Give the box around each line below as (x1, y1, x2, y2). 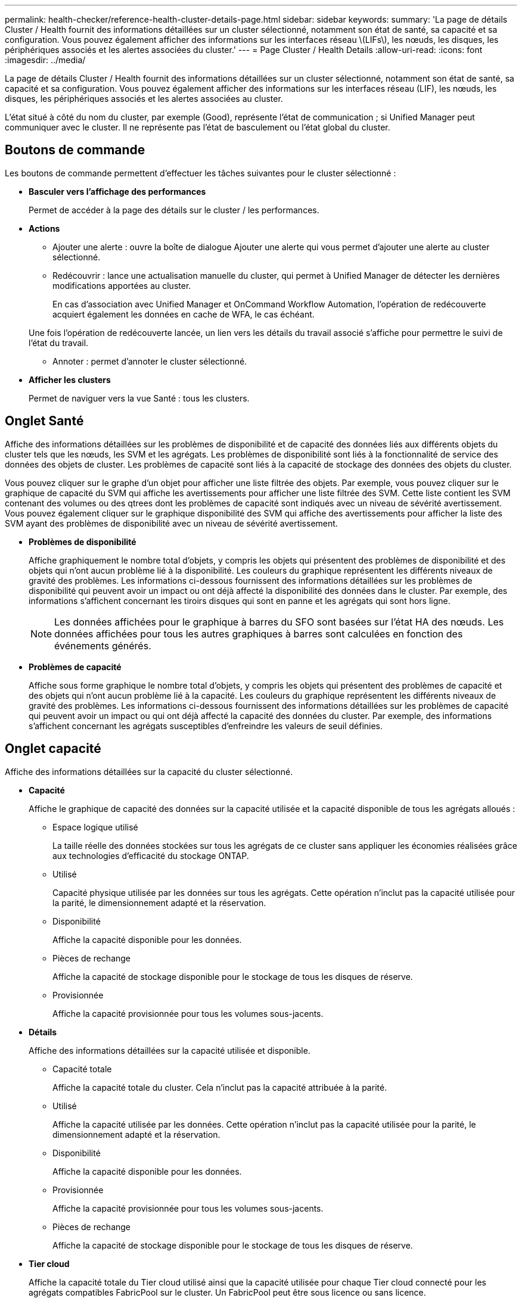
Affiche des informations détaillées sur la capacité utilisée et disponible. (29, 1045, 310, 1056)
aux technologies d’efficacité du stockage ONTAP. (52, 850, 249, 861)
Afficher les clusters (29, 374, 111, 385)
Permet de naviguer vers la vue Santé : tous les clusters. (29, 393, 250, 403)
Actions (29, 223, 60, 234)
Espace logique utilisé (52, 821, 138, 832)
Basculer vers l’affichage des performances (29, 186, 206, 197)
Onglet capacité (5, 741, 101, 757)
